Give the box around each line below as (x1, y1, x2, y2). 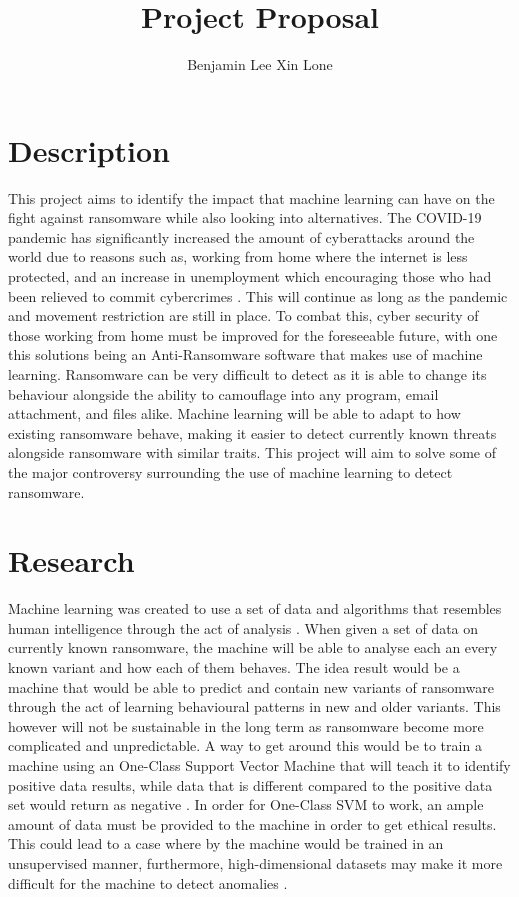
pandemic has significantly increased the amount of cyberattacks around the (8, 226, 475, 247)
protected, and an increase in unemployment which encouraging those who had (8, 266, 492, 287)
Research (8, 540, 135, 581)
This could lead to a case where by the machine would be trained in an (8, 833, 444, 854)
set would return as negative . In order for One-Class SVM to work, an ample (8, 794, 484, 815)
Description (8, 129, 171, 170)
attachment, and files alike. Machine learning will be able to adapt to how (8, 403, 461, 424)
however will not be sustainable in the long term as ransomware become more (8, 715, 484, 736)
